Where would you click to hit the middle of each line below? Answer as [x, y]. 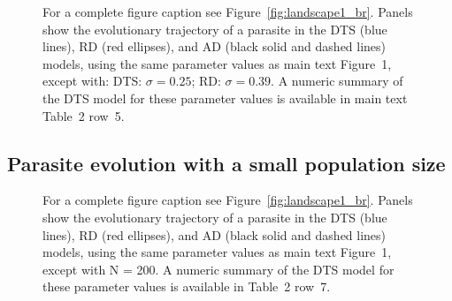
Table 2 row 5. [84, 115]
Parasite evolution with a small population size [226, 163]
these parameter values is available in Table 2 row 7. [187, 286]
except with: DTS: [92, 81]
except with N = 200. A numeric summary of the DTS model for [218, 269]
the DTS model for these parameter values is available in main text [225, 98]
